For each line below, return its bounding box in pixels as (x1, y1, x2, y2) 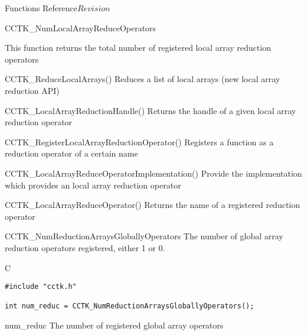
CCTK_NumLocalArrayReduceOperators (5, 21, 156, 34)
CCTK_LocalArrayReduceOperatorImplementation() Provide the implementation (5, 167, 302, 179)
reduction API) (5, 84, 60, 96)
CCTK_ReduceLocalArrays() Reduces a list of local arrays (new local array (5, 73, 280, 85)
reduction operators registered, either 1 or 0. (5, 241, 165, 253)
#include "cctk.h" (5, 282, 77, 291)
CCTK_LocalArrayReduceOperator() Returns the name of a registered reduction (5, 199, 300, 211)
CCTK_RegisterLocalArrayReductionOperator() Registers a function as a (5, 135, 274, 148)
